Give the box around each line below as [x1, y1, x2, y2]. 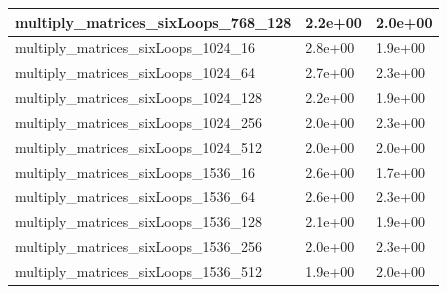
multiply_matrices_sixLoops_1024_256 [15, 111, 263, 132]
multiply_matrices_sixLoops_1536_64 [15, 186, 256, 207]
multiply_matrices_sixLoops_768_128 [15, 11, 292, 32]
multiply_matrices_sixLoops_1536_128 [15, 211, 263, 232]
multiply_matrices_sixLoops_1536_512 [15, 260, 263, 281]
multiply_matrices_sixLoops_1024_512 [15, 136, 263, 157]
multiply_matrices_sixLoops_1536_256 [15, 236, 263, 257]
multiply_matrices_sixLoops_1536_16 [15, 161, 256, 182]
